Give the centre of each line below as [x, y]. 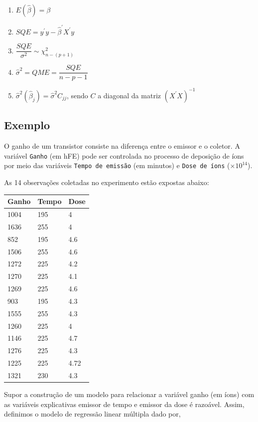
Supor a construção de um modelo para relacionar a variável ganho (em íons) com [129, 394]
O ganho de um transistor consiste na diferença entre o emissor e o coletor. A [122, 146]
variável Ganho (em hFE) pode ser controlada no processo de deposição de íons [124, 155]
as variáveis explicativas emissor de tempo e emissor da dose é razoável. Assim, [124, 404]
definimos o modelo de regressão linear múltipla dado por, [92, 414]
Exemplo [27, 125]
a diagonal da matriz [129, 95]
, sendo [77, 95]
